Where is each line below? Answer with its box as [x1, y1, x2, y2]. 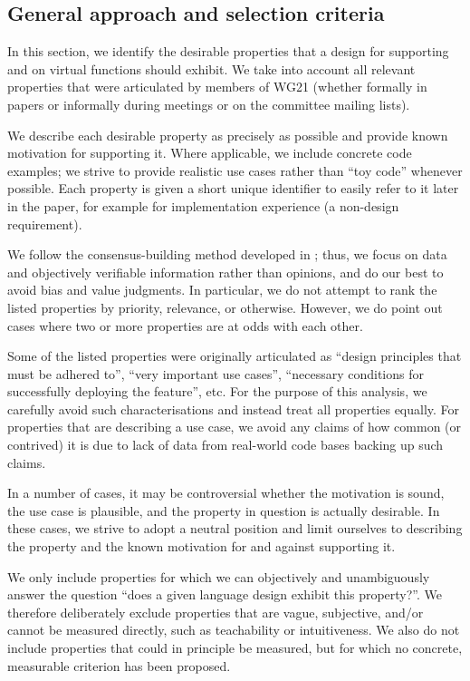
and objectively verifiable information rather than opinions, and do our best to [7, 262, 444, 281]
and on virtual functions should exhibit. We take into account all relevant [7, 59, 416, 78]
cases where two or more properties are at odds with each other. [7, 316, 363, 335]
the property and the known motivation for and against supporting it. [7, 537, 396, 556]
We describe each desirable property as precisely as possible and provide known [7, 125, 448, 144]
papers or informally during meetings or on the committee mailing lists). [7, 94, 410, 113]
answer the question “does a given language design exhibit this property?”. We [7, 585, 443, 604]
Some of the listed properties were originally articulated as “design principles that [7, 346, 462, 365]
